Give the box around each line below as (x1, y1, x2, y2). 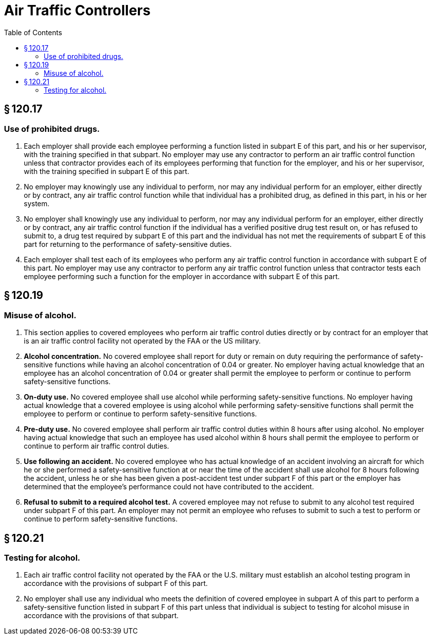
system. (24, 199, 50, 208)
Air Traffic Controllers (4, 2, 151, 19)
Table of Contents (4, 28, 62, 37)
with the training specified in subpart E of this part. (24, 167, 189, 175)
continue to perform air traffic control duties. (24, 442, 169, 451)
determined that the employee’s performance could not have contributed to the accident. (24, 482, 314, 491)
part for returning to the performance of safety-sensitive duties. (24, 239, 232, 248)
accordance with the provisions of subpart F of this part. (24, 579, 208, 588)
